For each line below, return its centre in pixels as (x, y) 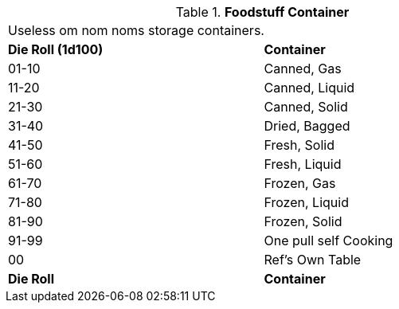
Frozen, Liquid (306, 202)
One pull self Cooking (329, 241)
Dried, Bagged (307, 126)
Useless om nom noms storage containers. (136, 30)
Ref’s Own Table (313, 260)
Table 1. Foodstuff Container (262, 12)
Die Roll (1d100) (56, 49)
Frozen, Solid (303, 221)
